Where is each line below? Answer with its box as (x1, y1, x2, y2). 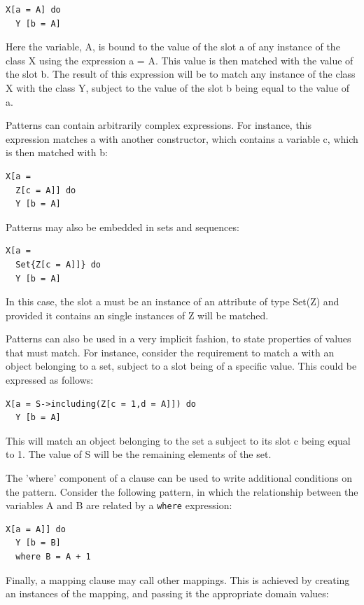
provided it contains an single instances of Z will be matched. (6, 307, 269, 322)
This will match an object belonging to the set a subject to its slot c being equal (6, 433, 351, 447)
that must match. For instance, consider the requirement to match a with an (6, 345, 335, 359)
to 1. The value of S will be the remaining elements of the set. (6, 447, 272, 461)
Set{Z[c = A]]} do (15, 259, 101, 270)
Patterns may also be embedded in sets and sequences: (6, 219, 239, 234)
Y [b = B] (15, 538, 61, 548)
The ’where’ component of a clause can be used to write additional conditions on (6, 471, 352, 485)
